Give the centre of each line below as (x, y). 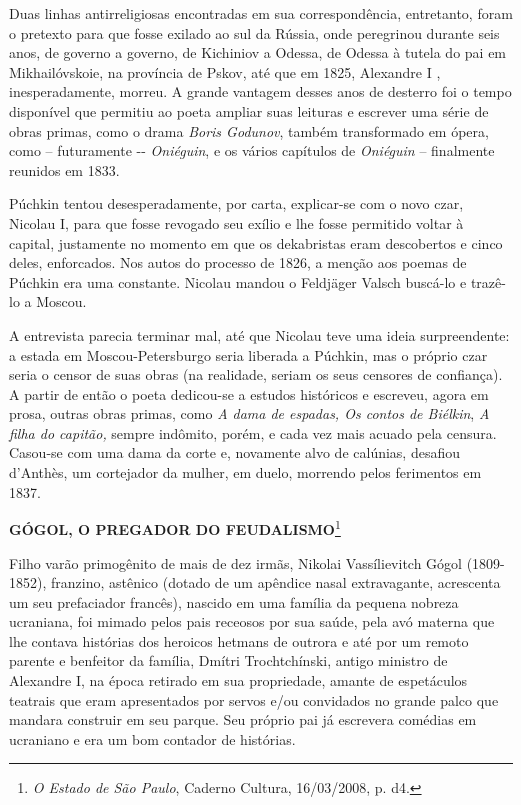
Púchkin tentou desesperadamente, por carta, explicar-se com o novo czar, (236, 203)
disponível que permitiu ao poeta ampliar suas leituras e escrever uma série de (249, 110)
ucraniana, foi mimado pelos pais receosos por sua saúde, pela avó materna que (252, 621)
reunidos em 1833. (64, 169)
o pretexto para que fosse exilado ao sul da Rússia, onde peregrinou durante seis (254, 32)
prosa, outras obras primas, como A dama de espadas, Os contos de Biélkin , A (249, 413)
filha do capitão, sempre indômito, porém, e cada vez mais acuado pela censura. (253, 432)
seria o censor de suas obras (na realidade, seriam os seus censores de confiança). (256, 374)
